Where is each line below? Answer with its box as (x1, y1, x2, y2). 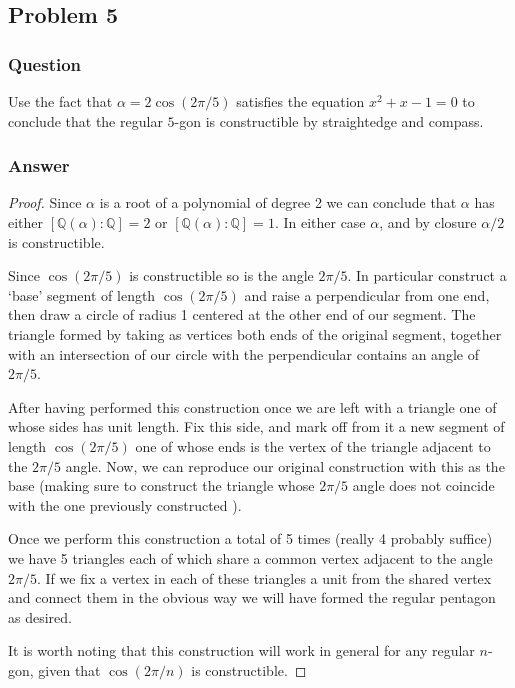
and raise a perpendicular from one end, (244, 284, 490, 305)
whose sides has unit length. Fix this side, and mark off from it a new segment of (8, 416, 505, 437)
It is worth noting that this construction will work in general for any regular (8, 640, 475, 661)
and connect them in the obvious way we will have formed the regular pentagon (8, 587, 496, 608)
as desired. (8, 606, 72, 627)
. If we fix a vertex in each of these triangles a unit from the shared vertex (36, 567, 492, 588)
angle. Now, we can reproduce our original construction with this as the (65, 455, 505, 476)
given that (38, 659, 101, 680)
